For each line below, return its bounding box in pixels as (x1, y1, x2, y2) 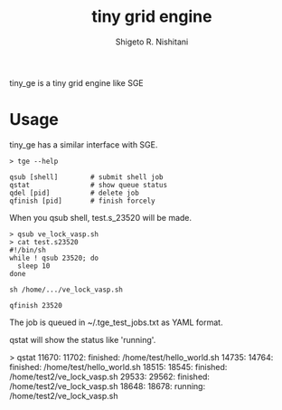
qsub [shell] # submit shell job (9, 172, 164, 182)
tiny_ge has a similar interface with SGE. (9, 138, 158, 150)
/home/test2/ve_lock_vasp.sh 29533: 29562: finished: (9, 371, 211, 382)
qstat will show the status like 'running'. (9, 334, 156, 345)
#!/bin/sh (9, 245, 47, 254)
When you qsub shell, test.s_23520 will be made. (9, 212, 193, 223)
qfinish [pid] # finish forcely (9, 196, 155, 205)
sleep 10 (17, 261, 51, 271)
